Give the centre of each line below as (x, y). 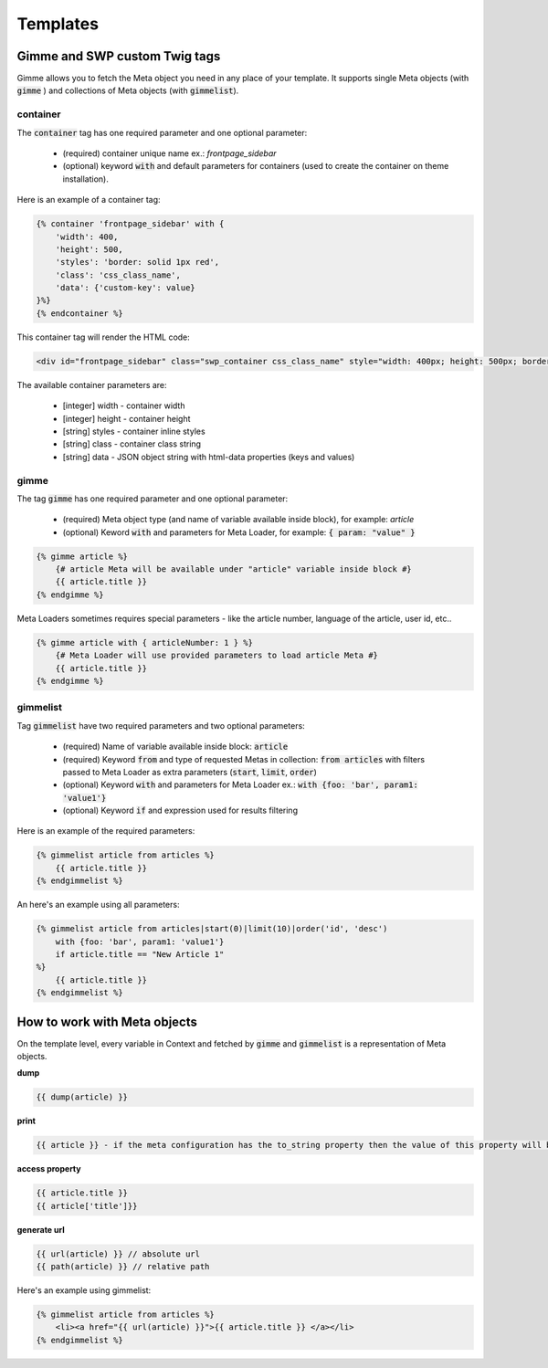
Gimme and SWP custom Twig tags (119, 56)
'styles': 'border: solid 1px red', (137, 262)
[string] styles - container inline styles (134, 431)
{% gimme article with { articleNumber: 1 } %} (144, 642)
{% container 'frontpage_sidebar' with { (130, 224)
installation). (85, 179)
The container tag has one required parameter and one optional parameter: (162, 132)
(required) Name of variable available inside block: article (175, 747)
